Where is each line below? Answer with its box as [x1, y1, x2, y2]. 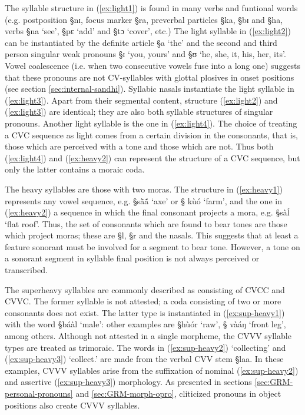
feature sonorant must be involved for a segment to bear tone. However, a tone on [5, 240, 300, 253]
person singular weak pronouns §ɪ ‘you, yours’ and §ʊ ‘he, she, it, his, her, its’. [5, 48, 286, 60]
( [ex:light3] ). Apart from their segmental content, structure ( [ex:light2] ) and [5, 94, 278, 106]
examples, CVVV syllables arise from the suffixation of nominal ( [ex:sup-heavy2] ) [5, 364, 299, 376]
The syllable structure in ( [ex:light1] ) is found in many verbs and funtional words [5, 2, 298, 14]
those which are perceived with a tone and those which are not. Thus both [5, 140, 274, 152]
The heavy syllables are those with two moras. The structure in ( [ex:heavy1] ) [5, 182, 283, 195]
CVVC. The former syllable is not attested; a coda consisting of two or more [5, 295, 281, 307]
